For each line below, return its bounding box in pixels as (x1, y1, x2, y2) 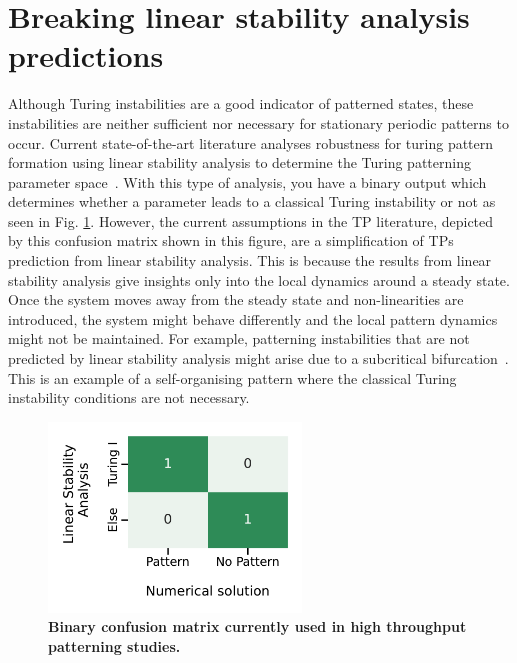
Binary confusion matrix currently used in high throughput (48, 616, 467, 637)
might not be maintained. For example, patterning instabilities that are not (8, 328, 470, 349)
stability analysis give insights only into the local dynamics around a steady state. (8, 269, 510, 290)
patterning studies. (48, 635, 181, 656)
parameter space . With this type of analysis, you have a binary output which (8, 171, 487, 192)
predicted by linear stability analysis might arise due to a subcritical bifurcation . (8, 348, 509, 369)
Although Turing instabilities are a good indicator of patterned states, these (8, 93, 474, 114)
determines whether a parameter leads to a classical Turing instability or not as (8, 191, 496, 212)
